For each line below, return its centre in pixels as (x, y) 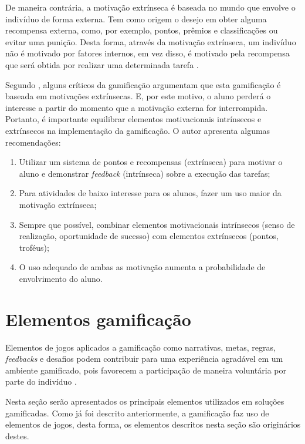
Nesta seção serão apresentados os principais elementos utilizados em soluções (145, 401)
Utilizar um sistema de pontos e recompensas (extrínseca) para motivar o (151, 162)
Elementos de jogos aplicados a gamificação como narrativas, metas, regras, (140, 347)
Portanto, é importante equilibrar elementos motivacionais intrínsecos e (133, 119)
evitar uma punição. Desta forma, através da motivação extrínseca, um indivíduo (151, 41)
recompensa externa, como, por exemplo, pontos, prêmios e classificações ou (142, 30)
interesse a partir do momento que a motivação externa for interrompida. (137, 107)
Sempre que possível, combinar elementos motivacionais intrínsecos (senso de (157, 224)
